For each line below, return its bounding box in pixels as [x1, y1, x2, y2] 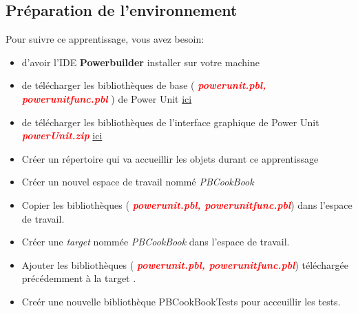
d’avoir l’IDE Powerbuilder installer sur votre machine [21, 54, 260, 69]
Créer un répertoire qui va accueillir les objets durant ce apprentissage [21, 151, 319, 165]
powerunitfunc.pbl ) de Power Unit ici [21, 91, 192, 105]
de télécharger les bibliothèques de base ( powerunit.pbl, [21, 78, 266, 92]
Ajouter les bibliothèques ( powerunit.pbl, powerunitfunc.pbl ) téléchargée [21, 257, 348, 272]
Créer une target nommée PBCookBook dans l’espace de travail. [21, 234, 290, 249]
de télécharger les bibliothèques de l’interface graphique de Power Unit [21, 114, 319, 129]
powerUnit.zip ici [21, 128, 103, 143]
